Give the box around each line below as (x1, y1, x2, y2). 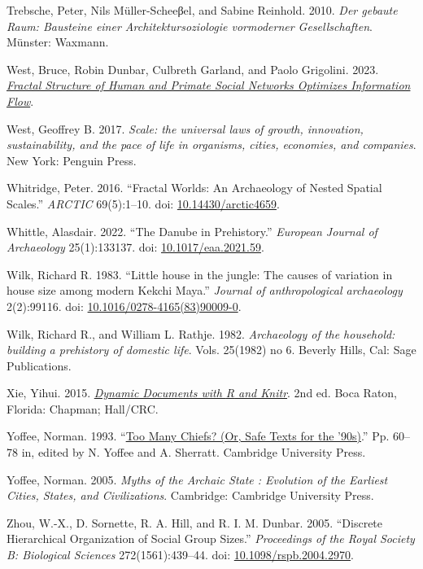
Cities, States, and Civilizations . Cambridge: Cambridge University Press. (7, 487, 374, 504)
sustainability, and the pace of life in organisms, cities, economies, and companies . (7, 136, 416, 153)
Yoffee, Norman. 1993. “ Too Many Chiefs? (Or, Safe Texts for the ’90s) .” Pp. (7, 427, 390, 444)
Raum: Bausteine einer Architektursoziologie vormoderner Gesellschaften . (7, 17, 373, 34)
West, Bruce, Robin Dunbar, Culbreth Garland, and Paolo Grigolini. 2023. (7, 60, 379, 77)
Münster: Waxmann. (7, 33, 109, 50)
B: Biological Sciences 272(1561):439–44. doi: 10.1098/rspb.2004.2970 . (7, 546, 354, 563)
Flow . (7, 92, 34, 109)
